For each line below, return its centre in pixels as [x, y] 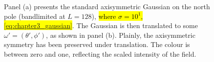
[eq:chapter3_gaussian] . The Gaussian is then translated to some [101, 25]
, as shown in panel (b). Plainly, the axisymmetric [121, 35]
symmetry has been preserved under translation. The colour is [97, 44]
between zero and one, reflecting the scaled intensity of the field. [100, 54]
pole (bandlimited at [35, 16]
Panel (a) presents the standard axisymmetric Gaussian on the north [107, 6]
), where [104, 16]
